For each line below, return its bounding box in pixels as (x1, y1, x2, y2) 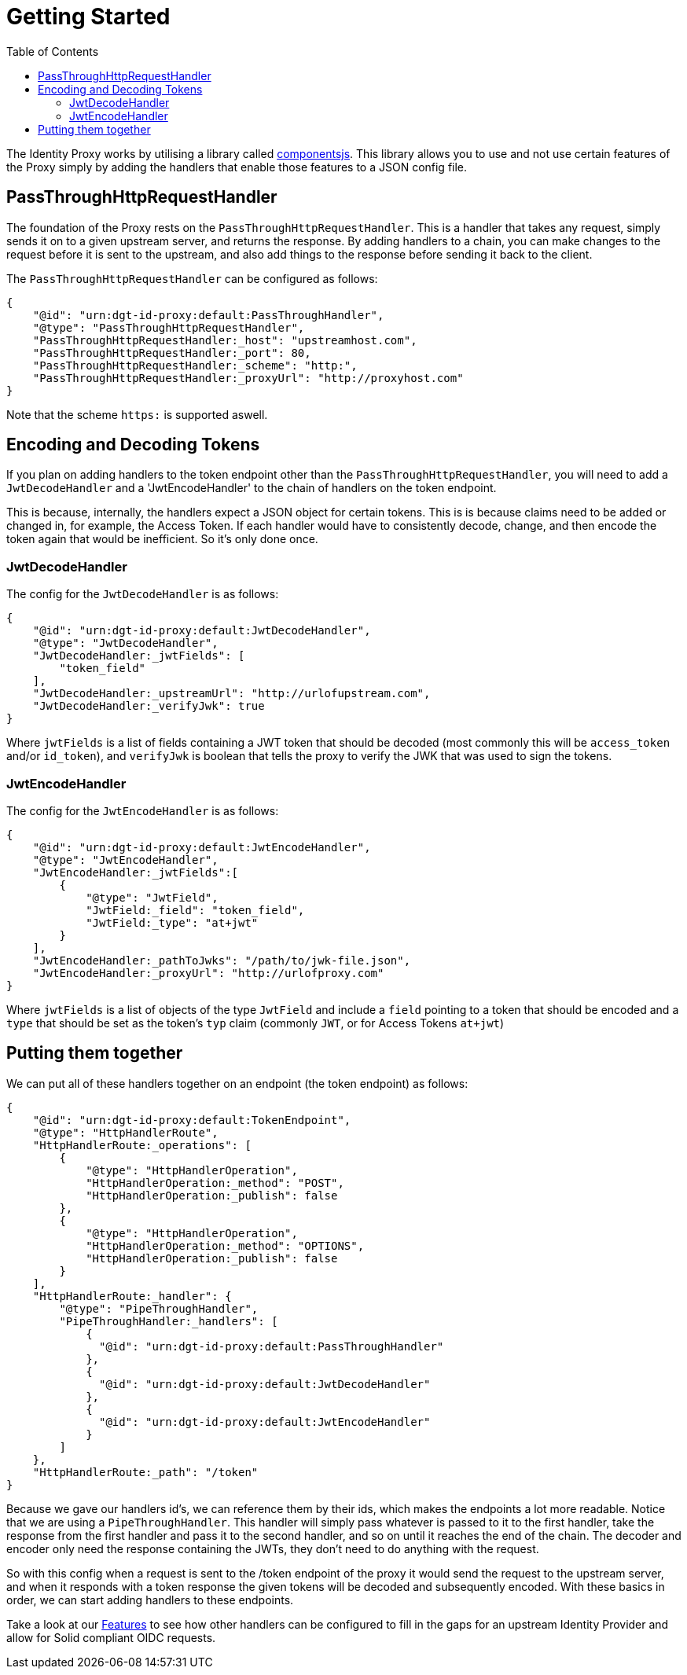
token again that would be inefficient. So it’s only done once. (6, 532, 318, 546)
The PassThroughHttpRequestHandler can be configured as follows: (6, 271, 378, 285)
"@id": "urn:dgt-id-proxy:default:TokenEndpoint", (32, 1113, 351, 1126)
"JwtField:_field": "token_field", (86, 903, 305, 916)
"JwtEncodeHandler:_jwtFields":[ (32, 865, 239, 879)
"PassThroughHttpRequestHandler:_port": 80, (32, 346, 311, 359)
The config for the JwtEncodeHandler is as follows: (6, 803, 279, 817)
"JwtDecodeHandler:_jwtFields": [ (32, 649, 245, 663)
